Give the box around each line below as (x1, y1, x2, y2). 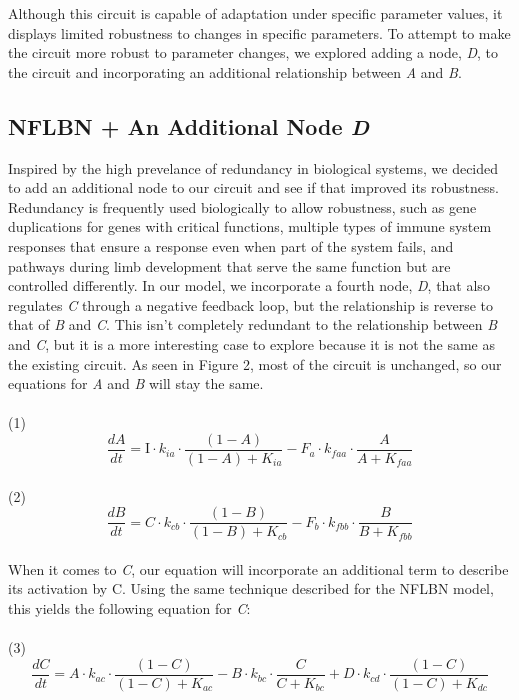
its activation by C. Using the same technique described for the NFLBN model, (8, 578, 494, 599)
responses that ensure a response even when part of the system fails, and (8, 235, 454, 256)
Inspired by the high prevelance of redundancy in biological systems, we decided (8, 157, 499, 178)
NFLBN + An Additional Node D (8, 110, 370, 141)
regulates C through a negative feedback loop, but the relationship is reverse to (8, 294, 493, 315)
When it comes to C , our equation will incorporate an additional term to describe (8, 558, 509, 579)
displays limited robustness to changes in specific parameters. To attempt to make (8, 22, 511, 43)
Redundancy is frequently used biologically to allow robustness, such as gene (8, 196, 477, 217)
